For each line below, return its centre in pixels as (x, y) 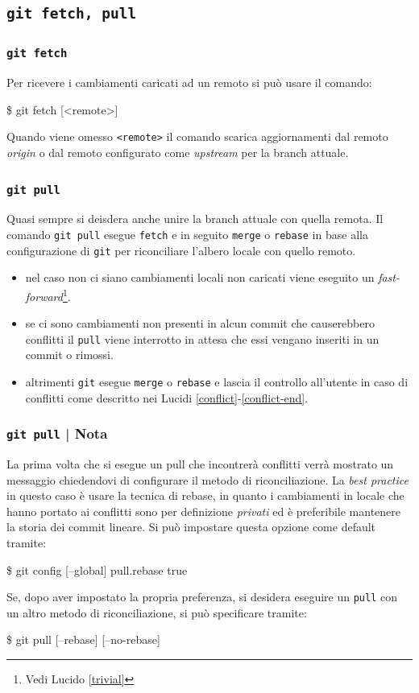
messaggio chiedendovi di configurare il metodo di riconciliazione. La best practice (207, 479)
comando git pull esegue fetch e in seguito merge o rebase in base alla (187, 234)
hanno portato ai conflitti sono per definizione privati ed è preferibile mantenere (203, 511)
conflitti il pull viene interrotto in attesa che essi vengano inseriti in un (202, 338)
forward (44, 296)
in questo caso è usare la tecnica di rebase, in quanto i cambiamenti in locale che (205, 495)
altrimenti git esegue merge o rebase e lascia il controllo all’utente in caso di (217, 381)
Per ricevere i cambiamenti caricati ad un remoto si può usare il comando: (189, 82)
